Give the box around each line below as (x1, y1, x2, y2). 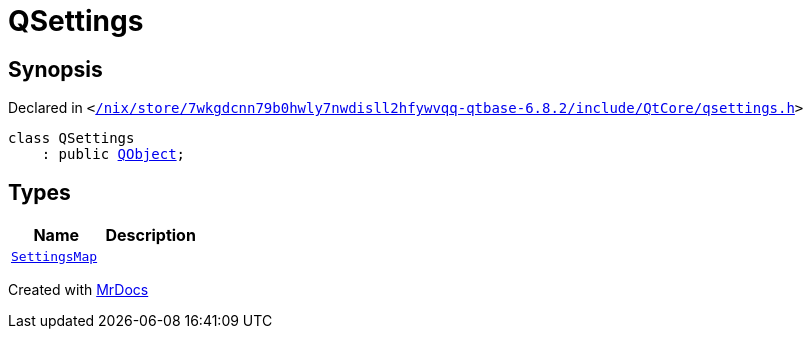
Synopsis (8, 56, 103, 82)
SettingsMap (11, 249, 98, 265)
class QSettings (8, 130, 135, 147)
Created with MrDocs (8, 281, 149, 299)
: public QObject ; (41, 146, 186, 163)
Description (105, 225, 196, 246)
